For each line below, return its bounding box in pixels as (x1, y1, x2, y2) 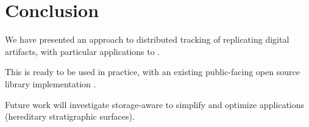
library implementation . (5, 77, 96, 90)
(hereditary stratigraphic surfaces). (5, 110, 135, 123)
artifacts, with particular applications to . (5, 45, 160, 57)
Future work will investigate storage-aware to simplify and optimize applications (5, 98, 305, 111)
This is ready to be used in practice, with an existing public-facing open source (5, 65, 300, 78)
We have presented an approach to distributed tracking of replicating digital (5, 33, 289, 46)
